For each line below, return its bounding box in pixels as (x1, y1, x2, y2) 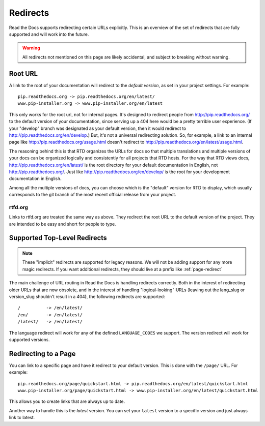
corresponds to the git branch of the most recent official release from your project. (9, 192, 177, 198)
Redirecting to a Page (9, 349, 76, 358)
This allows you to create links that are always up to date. (9, 398, 125, 404)
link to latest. (9, 415, 35, 421)
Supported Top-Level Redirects (9, 234, 107, 242)
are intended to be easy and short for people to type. (9, 221, 116, 227)
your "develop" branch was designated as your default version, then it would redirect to (9, 125, 186, 131)
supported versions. (9, 336, 50, 342)
